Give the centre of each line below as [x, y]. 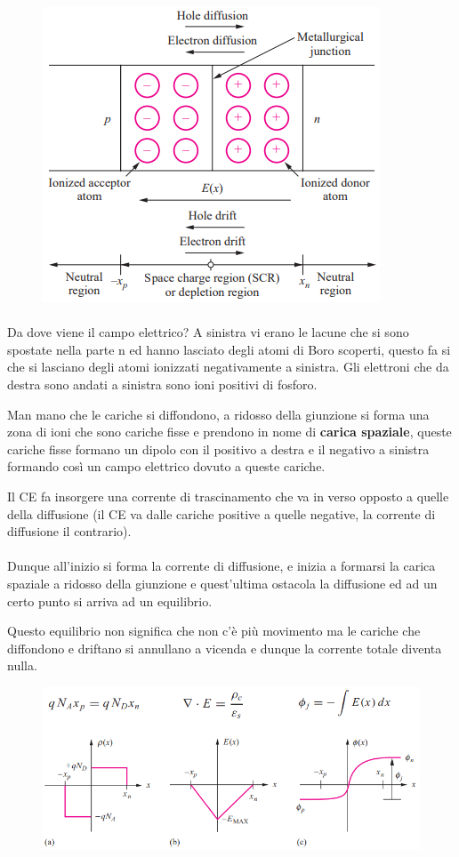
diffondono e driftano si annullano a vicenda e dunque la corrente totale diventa [225, 648]
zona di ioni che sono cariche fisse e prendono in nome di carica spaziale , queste [229, 432]
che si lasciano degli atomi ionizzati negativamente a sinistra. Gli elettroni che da [228, 367]
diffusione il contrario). [69, 531]
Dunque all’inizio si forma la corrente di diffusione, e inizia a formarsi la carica [221, 566]
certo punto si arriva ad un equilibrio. [110, 601]
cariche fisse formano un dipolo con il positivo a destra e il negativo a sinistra [218, 449]
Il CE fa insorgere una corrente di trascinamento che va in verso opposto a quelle [228, 496]
